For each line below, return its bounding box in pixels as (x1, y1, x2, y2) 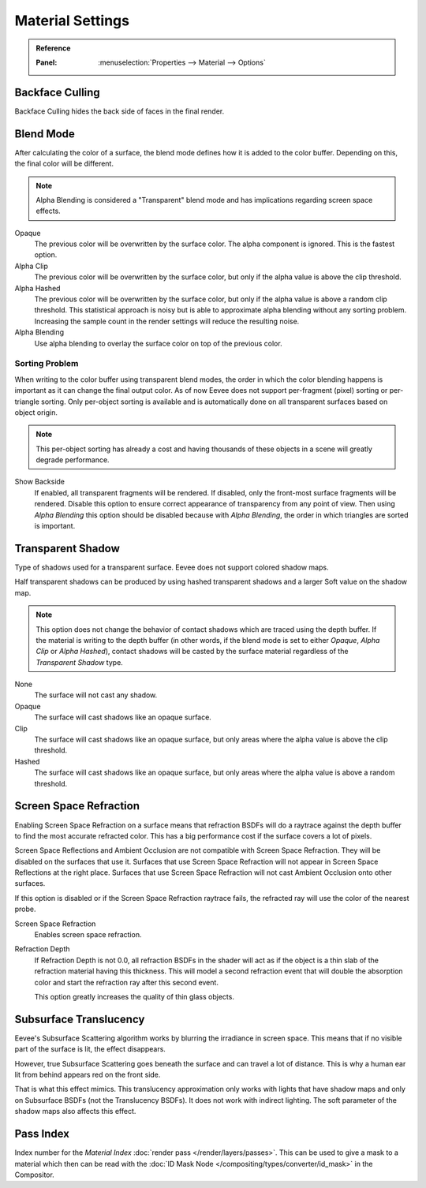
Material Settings (14, 12, 130, 29)
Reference (35, 43, 71, 53)
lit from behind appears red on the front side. (14, 1070, 161, 1080)
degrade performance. (35, 455, 110, 465)
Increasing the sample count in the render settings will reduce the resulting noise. (34, 316, 300, 326)
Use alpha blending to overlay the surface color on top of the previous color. (34, 338, 283, 348)
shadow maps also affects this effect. (14, 1107, 136, 1116)
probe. (14, 904, 36, 914)
